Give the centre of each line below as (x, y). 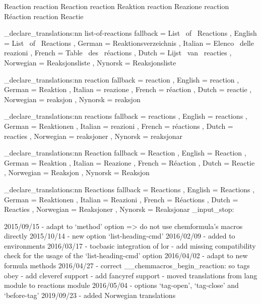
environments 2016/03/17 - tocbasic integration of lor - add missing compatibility (130, 245)
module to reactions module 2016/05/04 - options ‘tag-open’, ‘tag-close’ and (121, 285)
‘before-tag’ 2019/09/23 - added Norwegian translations (90, 295)
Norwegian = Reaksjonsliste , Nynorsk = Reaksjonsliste (90, 62)
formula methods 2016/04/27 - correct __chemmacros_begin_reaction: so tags (127, 265)
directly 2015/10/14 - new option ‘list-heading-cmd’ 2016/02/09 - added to (120, 236)
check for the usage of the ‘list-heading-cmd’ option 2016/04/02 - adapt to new (126, 255)
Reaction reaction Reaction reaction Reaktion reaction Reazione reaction (117, 6)
